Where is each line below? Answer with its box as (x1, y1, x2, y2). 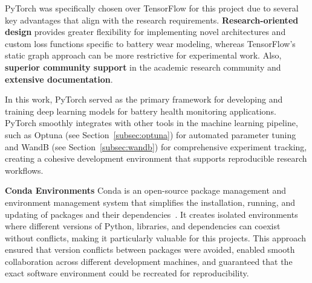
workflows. (5, 164, 44, 176)
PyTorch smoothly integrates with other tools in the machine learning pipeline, (5, 116, 298, 129)
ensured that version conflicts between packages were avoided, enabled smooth (5, 243, 295, 256)
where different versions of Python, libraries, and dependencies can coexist (5, 220, 281, 232)
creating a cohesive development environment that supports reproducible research (5, 152, 307, 165)
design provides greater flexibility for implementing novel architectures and (5, 25, 286, 38)
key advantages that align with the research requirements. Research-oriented (5, 13, 299, 26)
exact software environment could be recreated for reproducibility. (5, 267, 249, 279)
